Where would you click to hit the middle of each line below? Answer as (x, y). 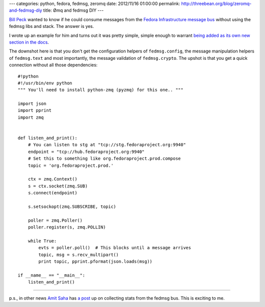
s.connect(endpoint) (53, 193)
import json (32, 104)
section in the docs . (29, 42)
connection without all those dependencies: (53, 65)
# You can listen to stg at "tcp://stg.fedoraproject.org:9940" (107, 145)
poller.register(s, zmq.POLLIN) (67, 227)
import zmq (31, 117)
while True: (42, 241)
